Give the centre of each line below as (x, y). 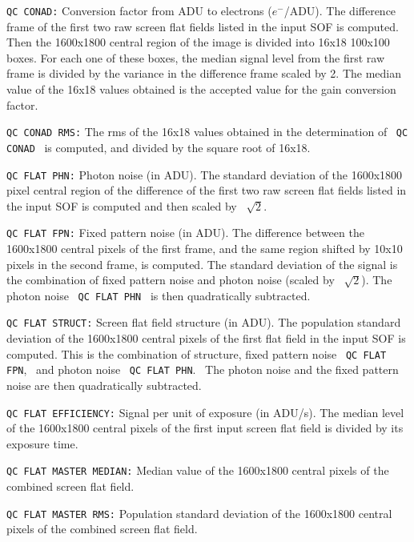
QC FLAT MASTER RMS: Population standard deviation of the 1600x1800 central (199, 513)
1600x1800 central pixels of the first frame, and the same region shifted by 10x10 (205, 249)
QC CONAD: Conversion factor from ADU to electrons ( (139, 10)
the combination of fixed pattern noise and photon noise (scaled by (171, 280)
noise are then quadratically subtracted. (104, 385)
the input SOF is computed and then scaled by (122, 205)
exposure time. (42, 443)
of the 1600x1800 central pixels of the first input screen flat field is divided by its (205, 428)
